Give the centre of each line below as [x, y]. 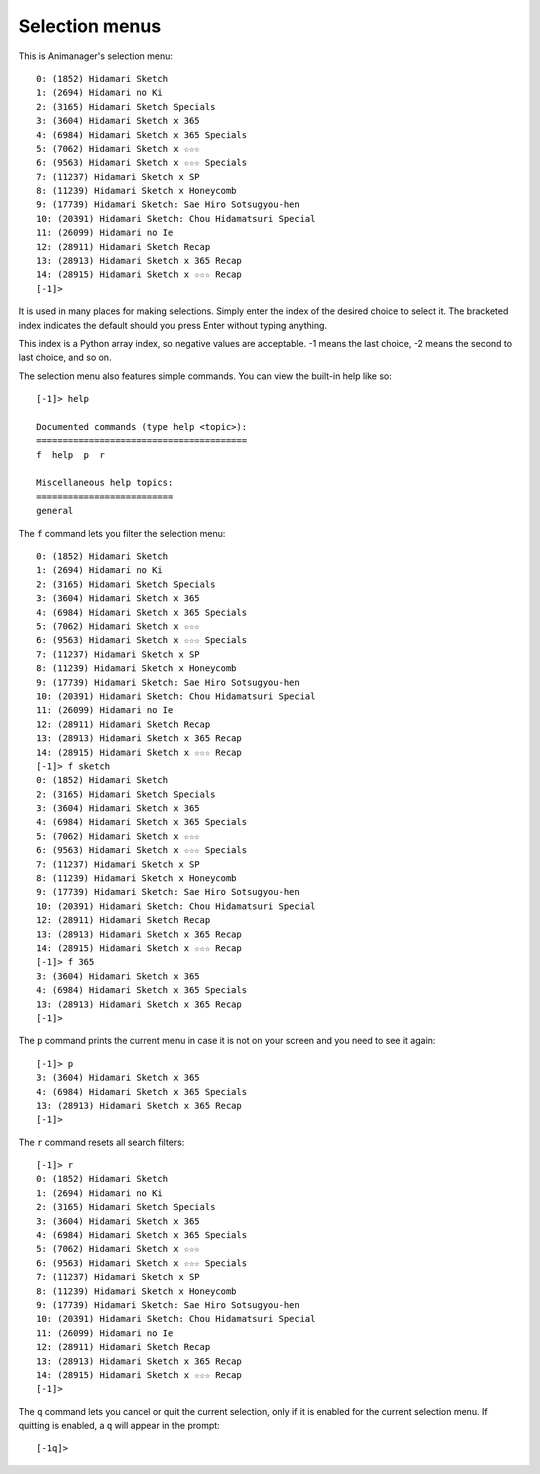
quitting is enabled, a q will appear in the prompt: [119, 1426]
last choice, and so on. [65, 357]
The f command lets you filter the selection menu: [122, 533]
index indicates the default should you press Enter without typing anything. [173, 325]
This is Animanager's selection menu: [96, 56]
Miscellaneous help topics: [105, 483]
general [55, 511]
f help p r [70, 454]
